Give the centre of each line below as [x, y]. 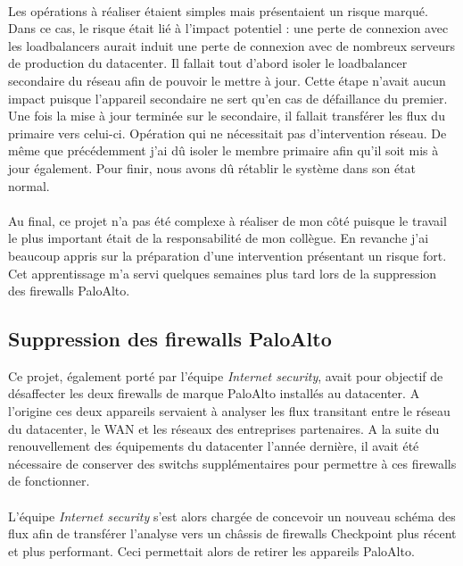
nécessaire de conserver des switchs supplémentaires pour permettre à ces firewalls [232, 463]
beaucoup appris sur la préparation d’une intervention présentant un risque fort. [227, 255]
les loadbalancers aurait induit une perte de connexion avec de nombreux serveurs [232, 45]
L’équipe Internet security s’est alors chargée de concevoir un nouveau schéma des [232, 516]
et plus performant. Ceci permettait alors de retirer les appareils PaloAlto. [211, 550]
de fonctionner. [49, 481]
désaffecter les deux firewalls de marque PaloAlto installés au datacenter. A [214, 393]
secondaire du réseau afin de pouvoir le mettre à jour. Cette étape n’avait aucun [227, 80]
